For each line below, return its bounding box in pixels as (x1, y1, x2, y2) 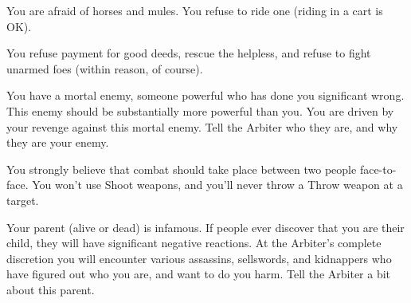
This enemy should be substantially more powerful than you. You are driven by (6, 102, 394, 119)
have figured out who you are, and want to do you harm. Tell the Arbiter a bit (6, 266, 391, 282)
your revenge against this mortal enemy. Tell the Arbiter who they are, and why (6, 118, 398, 135)
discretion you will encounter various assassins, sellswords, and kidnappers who (6, 250, 392, 266)
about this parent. (6, 281, 95, 297)
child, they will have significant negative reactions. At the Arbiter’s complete (6, 234, 382, 251)
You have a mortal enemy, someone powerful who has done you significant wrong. (6, 87, 405, 104)
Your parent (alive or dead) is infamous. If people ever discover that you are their (6, 218, 405, 235)
